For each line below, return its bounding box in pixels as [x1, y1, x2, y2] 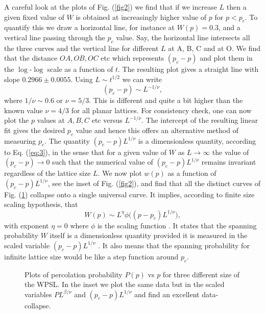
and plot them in [200, 53, 253, 63]
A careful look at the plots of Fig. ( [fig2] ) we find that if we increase [4, 2, 217, 12]
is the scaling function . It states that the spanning [97, 220, 257, 230]
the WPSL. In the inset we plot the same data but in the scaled [25, 279, 225, 290]
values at [37, 115, 65, 125]
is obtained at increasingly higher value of [76, 11, 207, 22]
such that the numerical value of [52, 156, 153, 167]
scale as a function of [47, 64, 113, 74]
